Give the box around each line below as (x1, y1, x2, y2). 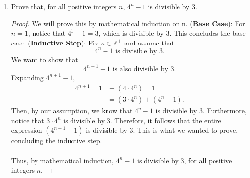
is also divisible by (112, 65, 168, 73)
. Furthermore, (202, 105, 247, 116)
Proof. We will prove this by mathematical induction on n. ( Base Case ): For (11, 18, 245, 28)
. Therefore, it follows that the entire (110, 115, 221, 125)
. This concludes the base (169, 28, 246, 38)
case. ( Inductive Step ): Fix (11, 37, 99, 47)
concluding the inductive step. (11, 135, 102, 146)
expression (11, 125, 42, 135)
